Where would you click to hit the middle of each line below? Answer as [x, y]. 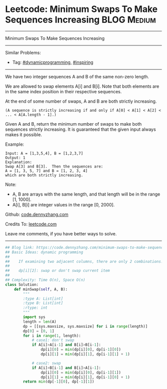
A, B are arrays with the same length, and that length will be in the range [86, 194]
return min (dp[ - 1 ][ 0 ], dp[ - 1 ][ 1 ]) [59, 382]
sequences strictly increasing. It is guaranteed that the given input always [81, 129]
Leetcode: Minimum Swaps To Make [82, 9]
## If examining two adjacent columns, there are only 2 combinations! [84, 261]
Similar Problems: [23, 52]
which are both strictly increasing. [44, 175]
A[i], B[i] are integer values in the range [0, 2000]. [64, 204]
